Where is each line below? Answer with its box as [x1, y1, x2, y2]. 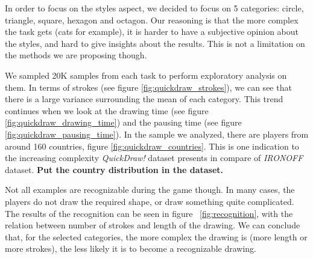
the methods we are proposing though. [5, 49, 147, 61]
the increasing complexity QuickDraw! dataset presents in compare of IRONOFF [5, 151, 303, 164]
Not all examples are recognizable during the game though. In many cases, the [5, 183, 295, 196]
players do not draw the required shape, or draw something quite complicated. [5, 195, 294, 207]
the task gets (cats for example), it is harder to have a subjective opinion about [5, 25, 299, 38]
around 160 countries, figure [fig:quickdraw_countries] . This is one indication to [5, 139, 299, 152]
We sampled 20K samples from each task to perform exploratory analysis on [5, 69, 287, 81]
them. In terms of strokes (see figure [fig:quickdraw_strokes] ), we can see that [5, 81, 292, 93]
